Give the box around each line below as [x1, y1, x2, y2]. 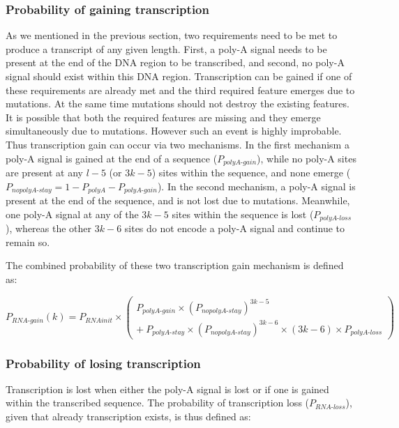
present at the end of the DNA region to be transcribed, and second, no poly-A [6, 55, 345, 70]
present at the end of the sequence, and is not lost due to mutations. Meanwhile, [6, 193, 350, 208]
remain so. [6, 234, 50, 249]
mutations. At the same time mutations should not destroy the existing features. [6, 96, 349, 111]
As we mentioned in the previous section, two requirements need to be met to [6, 28, 338, 43]
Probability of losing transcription [6, 354, 201, 372]
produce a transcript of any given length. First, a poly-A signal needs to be [6, 41, 327, 56]
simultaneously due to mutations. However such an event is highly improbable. [6, 123, 342, 138]
